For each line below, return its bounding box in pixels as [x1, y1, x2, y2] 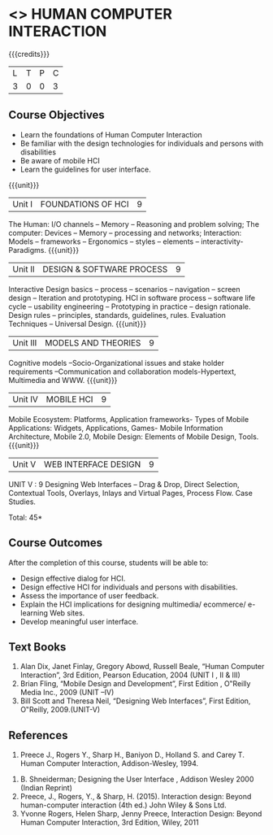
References [8, 728, 68, 742]
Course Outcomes [8, 536, 103, 550]
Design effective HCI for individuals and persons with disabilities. [19, 582, 238, 592]
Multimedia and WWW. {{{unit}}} [8, 375, 118, 385]
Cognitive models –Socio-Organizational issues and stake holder [8, 358, 225, 367]
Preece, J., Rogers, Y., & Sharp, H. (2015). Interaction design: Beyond [19, 792, 252, 802]
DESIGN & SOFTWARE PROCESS [42, 263, 168, 275]
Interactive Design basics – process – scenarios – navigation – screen [8, 284, 241, 294]
